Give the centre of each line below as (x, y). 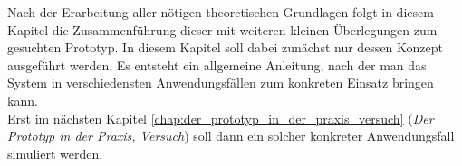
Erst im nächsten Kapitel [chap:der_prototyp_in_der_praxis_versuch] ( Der (221, 118)
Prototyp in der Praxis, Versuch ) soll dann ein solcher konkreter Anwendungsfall (231, 136)
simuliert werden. (55, 153)
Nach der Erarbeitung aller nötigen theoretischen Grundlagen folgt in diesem (221, 12)
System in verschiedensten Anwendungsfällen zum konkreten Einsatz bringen (221, 83)
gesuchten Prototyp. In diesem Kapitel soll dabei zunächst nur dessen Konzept (225, 47)
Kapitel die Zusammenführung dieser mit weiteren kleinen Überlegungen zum (222, 29)
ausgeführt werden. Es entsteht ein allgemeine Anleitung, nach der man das (217, 65)
